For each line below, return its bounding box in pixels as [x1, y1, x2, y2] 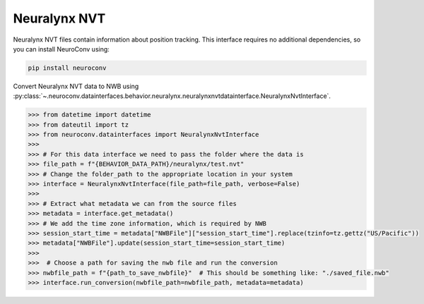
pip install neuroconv [28, 63, 107, 72]
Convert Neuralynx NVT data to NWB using [13, 82, 139, 90]
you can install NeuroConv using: [13, 44, 110, 53]
